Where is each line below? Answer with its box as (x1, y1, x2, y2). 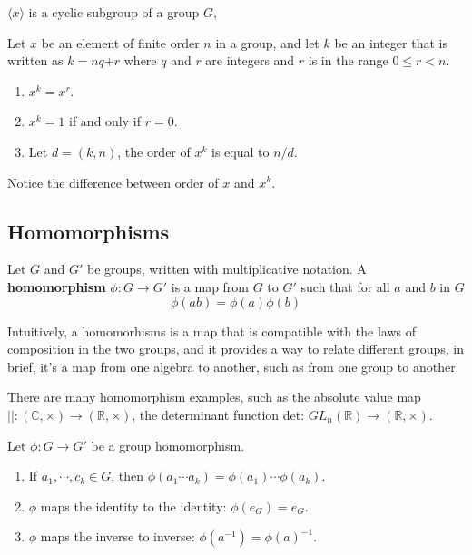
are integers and (205, 51, 295, 70)
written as (7, 51, 64, 70)
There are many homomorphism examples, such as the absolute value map (7, 387, 421, 406)
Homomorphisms (7, 217, 170, 245)
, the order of (117, 141, 191, 161)
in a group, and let (215, 33, 320, 52)
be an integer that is (334, 33, 447, 52)
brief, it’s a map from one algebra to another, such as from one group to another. (7, 356, 459, 375)
